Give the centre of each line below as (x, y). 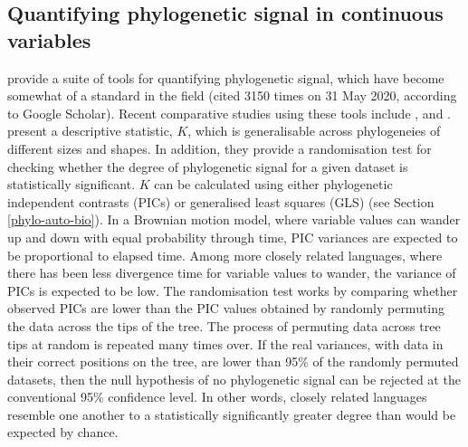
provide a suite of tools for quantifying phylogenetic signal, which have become (226, 77)
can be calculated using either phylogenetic (273, 184)
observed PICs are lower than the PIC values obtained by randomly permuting (226, 308)
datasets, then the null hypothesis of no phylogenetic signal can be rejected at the (234, 379)
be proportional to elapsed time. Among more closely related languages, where (225, 255)
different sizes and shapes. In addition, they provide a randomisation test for (220, 148)
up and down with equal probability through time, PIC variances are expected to (233, 237)
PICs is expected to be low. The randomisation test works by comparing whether (233, 290)
